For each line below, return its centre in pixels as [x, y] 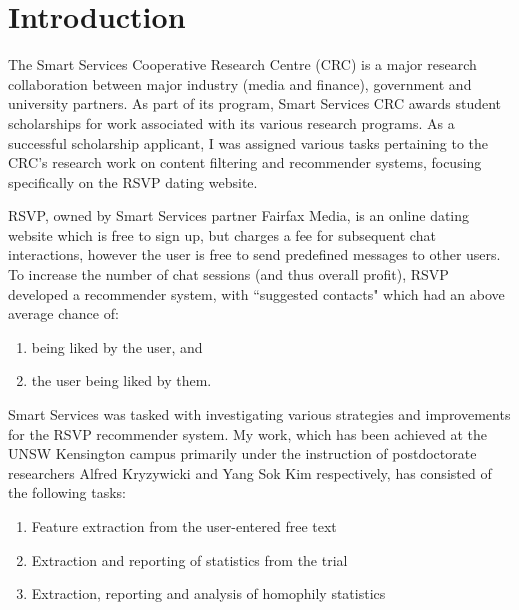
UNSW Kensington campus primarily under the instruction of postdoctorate [242, 453]
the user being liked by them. [121, 380]
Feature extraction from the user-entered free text [184, 526]
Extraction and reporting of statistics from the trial [189, 559]
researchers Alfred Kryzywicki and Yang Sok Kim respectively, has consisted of [250, 472]
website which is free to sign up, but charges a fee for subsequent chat [222, 234]
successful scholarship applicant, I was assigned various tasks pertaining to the [248, 142]
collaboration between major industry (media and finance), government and [240, 83]
